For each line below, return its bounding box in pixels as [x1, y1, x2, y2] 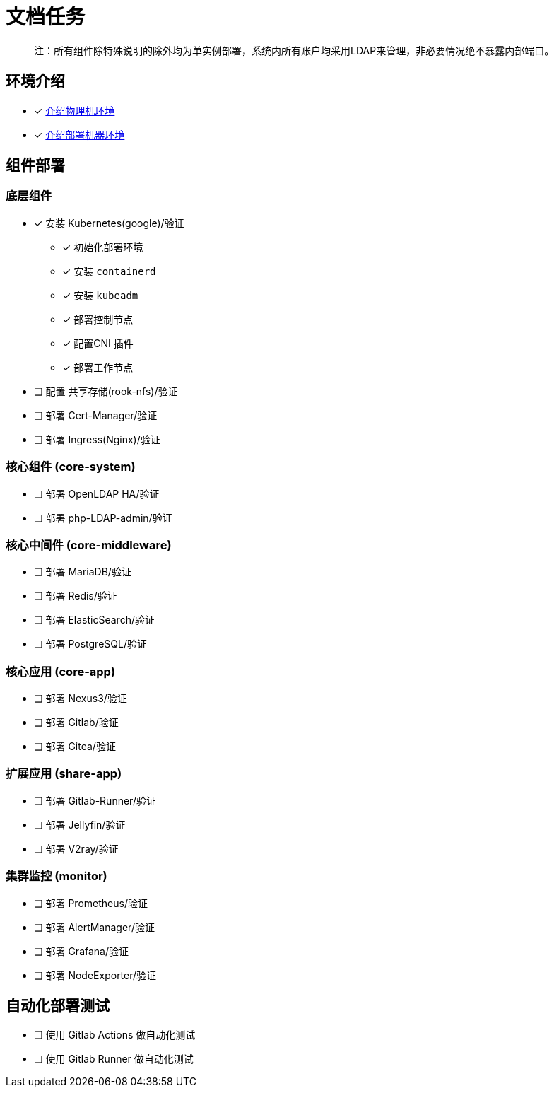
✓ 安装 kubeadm [62, 288, 138, 301]
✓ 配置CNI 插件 [62, 337, 134, 349]
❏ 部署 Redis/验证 [34, 590, 117, 602]
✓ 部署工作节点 [62, 361, 134, 373]
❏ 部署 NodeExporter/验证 [34, 969, 157, 981]
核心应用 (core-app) [6, 664, 116, 679]
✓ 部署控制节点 [62, 312, 134, 325]
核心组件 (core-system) [6, 460, 136, 474]
